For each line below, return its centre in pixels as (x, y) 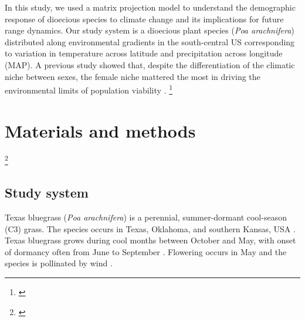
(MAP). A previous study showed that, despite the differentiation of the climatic (150, 64)
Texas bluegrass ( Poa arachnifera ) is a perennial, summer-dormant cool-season (146, 217)
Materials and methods (100, 130)
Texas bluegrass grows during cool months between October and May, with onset (150, 240)
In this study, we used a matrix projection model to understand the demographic (150, 7)
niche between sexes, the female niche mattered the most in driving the (133, 76)
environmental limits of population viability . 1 (89, 89)
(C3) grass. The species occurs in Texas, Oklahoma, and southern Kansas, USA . (150, 228)
